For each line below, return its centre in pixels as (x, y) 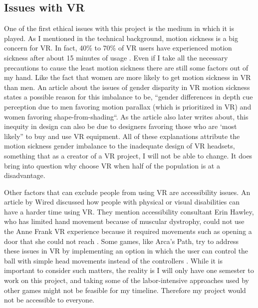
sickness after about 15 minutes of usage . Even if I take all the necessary (116, 57)
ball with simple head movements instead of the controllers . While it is (113, 260)
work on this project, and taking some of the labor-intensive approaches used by (127, 280)
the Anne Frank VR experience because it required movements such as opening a (128, 231)
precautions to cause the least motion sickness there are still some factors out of (126, 67)
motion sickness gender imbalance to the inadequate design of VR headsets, (120, 146)
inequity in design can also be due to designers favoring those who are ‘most (121, 126)
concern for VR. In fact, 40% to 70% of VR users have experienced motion (118, 48)
